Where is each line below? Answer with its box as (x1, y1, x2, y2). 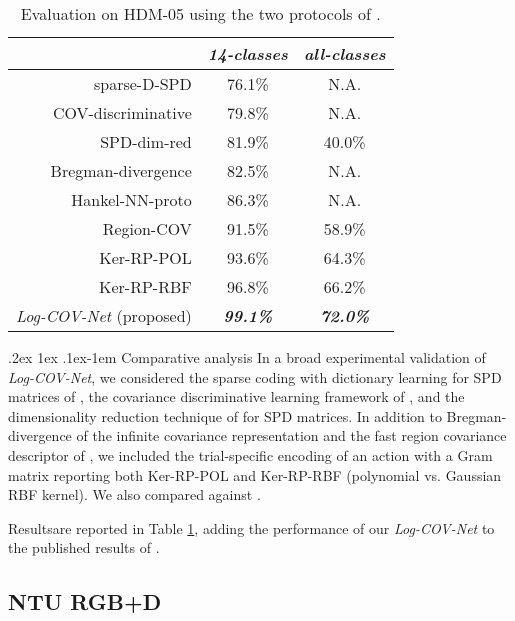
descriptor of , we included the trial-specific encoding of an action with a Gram (8, 444, 493, 465)
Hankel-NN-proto (71, 188, 192, 211)
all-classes (303, 42, 386, 65)
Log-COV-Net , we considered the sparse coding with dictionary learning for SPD (8, 366, 502, 387)
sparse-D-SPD (93, 72, 192, 95)
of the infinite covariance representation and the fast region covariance (76, 425, 507, 446)
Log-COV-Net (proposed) (16, 304, 192, 327)
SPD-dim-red (100, 130, 192, 153)
